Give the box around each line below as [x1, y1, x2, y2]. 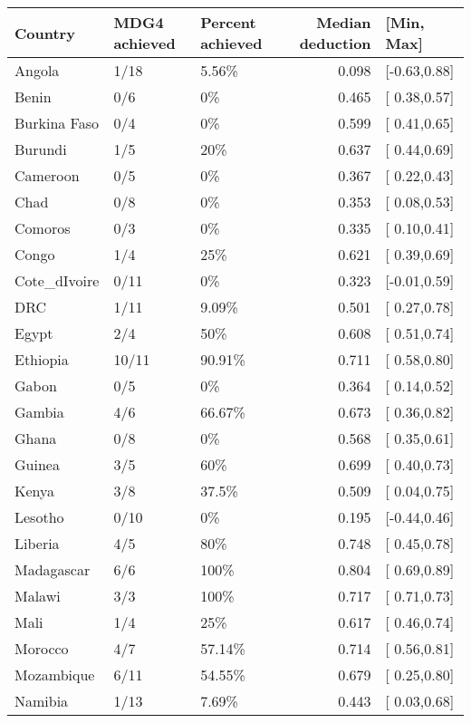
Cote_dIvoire [14, 270, 100, 291]
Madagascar [14, 559, 91, 580]
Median [316, 12, 371, 33]
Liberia [14, 533, 60, 554]
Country [14, 22, 75, 43]
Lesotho [14, 506, 64, 527]
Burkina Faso [14, 112, 100, 133]
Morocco [14, 638, 69, 659]
